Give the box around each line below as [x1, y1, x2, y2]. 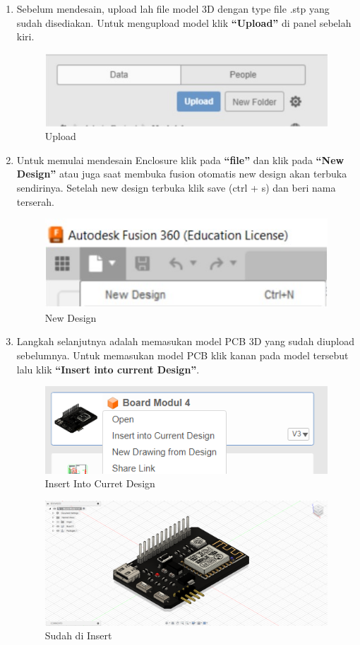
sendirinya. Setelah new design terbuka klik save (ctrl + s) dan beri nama [16, 180, 336, 194]
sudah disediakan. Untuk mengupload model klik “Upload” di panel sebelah [16, 15, 352, 30]
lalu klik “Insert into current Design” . [16, 361, 200, 376]
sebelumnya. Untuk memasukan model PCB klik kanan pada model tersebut [16, 348, 349, 363]
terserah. [16, 194, 54, 209]
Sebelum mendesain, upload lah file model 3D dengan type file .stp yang [16, 1, 330, 16]
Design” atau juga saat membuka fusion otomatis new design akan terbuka [16, 166, 347, 181]
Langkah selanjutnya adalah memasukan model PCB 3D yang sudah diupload [16, 334, 355, 349]
